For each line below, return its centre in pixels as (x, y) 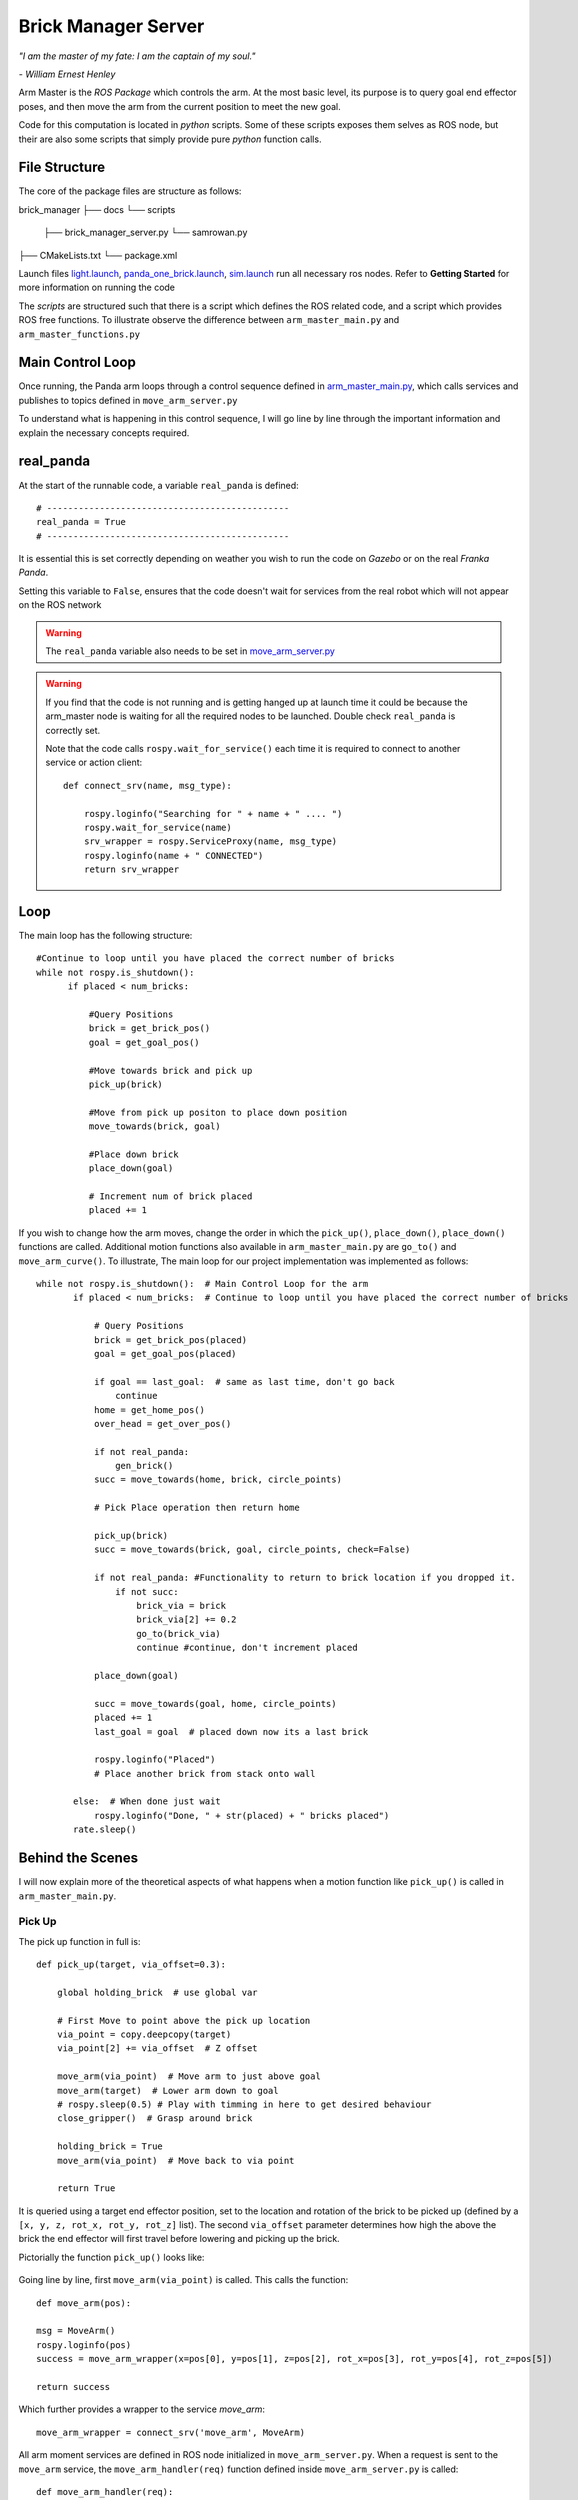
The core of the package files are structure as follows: (130, 191)
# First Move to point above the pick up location (183, 2020)
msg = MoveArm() (76, 2331)
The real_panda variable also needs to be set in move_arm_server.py (190, 651)
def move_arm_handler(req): (105, 2491)
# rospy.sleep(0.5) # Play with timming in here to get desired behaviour (244, 2104)
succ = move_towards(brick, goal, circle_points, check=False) (252, 1549)
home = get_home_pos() (149, 1409)
